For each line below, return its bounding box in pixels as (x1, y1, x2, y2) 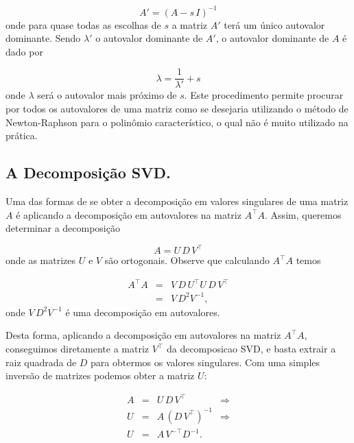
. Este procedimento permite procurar (184, 88, 344, 102)
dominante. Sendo (5, 31, 81, 45)
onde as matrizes (5, 253, 76, 267)
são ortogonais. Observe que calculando (104, 253, 270, 267)
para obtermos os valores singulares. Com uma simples (91, 355, 320, 369)
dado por (5, 44, 43, 58)
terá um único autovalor (224, 17, 325, 32)
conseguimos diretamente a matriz (5, 342, 150, 356)
